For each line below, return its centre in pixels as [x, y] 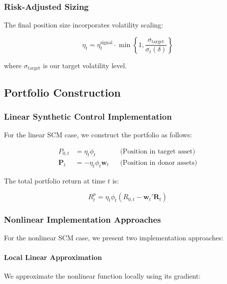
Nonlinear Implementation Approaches [83, 219]
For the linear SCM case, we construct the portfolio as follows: [98, 135]
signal [106, 43]
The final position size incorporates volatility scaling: [84, 25]
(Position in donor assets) [159, 163]
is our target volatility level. [85, 65]
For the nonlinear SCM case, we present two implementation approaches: [114, 238]
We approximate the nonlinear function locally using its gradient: [102, 275]
